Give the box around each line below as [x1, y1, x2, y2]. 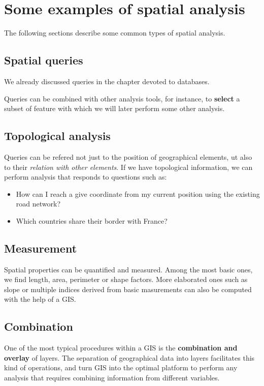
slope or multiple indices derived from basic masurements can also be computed [4, 284, 252, 294]
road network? [16, 198, 60, 209]
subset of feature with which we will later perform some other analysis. [4, 103, 225, 114]
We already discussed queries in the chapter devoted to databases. [4, 76, 210, 86]
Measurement [4, 240, 77, 256]
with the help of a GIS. [4, 294, 76, 304]
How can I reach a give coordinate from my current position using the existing [16, 188, 260, 199]
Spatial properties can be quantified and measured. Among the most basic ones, [4, 264, 253, 274]
